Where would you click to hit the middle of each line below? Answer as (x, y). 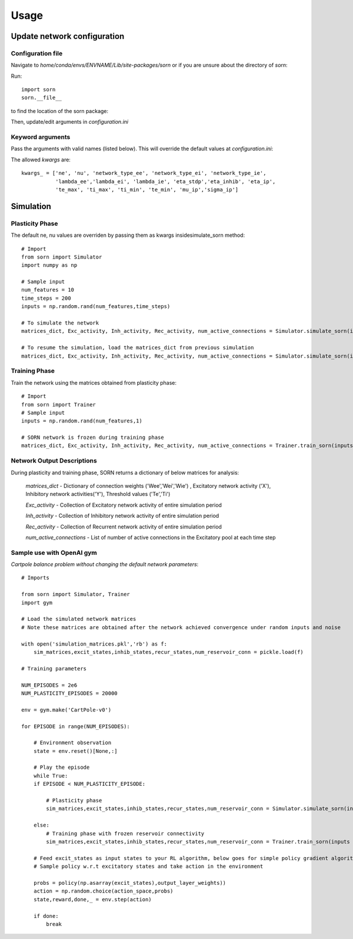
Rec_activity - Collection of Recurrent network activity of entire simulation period (124, 527)
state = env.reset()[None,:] (75, 751)
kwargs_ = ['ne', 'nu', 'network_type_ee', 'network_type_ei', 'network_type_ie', (144, 173)
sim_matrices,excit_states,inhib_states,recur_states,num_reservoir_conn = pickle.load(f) (169, 652)
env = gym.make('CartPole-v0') (66, 710)
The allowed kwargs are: (41, 160)
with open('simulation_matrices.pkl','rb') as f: (94, 644)
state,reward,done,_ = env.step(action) (93, 899)
